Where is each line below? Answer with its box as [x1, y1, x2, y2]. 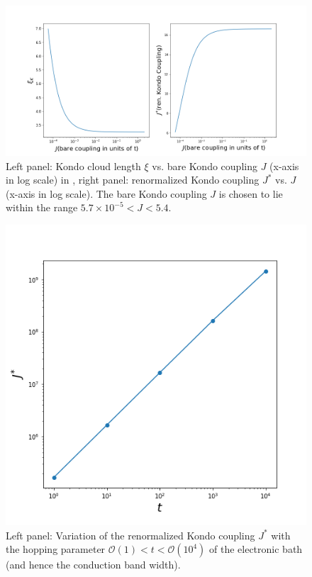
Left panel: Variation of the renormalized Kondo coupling [6, 527, 255, 542]
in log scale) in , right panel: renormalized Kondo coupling [6, 172, 260, 187]
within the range [6, 200, 78, 215]
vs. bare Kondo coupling [152, 158, 257, 173]
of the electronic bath [209, 542, 303, 556]
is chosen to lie [218, 186, 283, 201]
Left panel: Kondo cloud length [6, 158, 141, 173]
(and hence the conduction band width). [6, 557, 181, 572]
